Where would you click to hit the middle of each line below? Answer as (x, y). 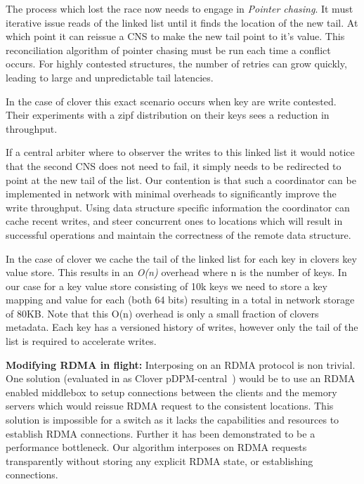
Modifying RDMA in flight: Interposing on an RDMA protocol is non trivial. (181, 364)
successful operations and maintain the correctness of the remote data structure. (178, 234)
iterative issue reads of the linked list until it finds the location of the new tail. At (182, 22)
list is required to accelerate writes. (81, 341)
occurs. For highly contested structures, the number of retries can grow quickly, (176, 64)
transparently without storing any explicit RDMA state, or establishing (160, 460)
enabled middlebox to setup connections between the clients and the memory (171, 392)
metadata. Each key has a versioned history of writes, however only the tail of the (182, 327)
